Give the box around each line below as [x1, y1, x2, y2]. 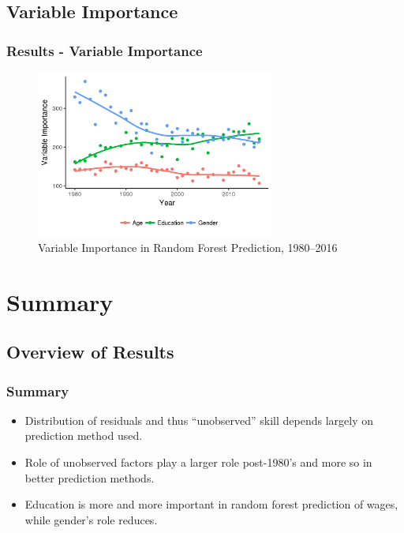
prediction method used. [24, 427, 143, 444]
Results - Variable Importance [6, 40, 203, 60]
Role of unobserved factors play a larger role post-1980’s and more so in [24, 453, 372, 470]
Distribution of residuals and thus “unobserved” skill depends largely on [24, 411, 373, 428]
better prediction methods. [24, 469, 155, 486]
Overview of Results [6, 340, 174, 364]
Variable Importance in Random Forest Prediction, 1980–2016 [38, 238, 338, 255]
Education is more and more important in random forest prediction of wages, [24, 496, 398, 512]
